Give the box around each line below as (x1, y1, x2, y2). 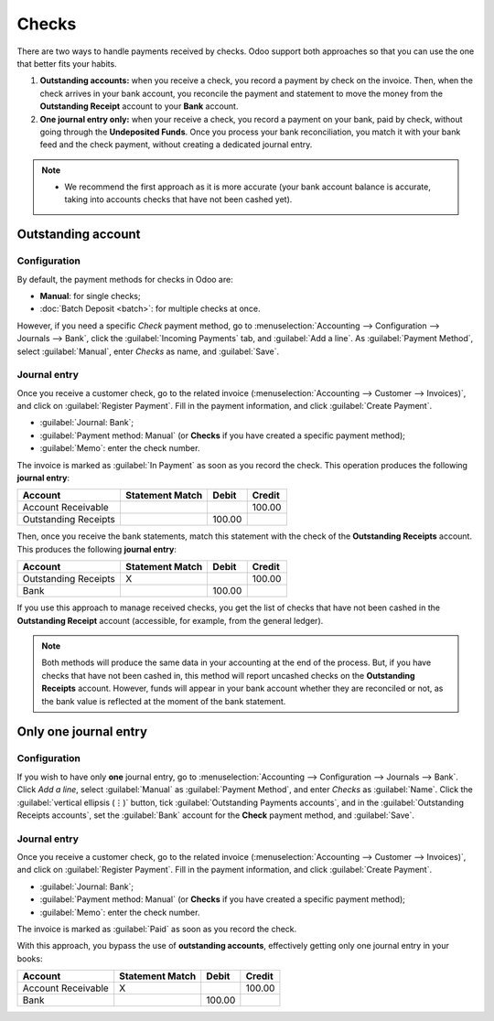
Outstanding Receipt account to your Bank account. (39, 101, 239, 112)
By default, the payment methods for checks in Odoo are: (16, 274, 233, 285)
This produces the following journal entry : (16, 543, 177, 554)
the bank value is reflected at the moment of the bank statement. (41, 695, 286, 706)
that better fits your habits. (16, 58, 118, 69)
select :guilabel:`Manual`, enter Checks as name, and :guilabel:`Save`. (16, 346, 279, 357)
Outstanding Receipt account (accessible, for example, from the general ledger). (16, 615, 324, 626)
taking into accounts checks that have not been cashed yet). (64, 194, 293, 205)
